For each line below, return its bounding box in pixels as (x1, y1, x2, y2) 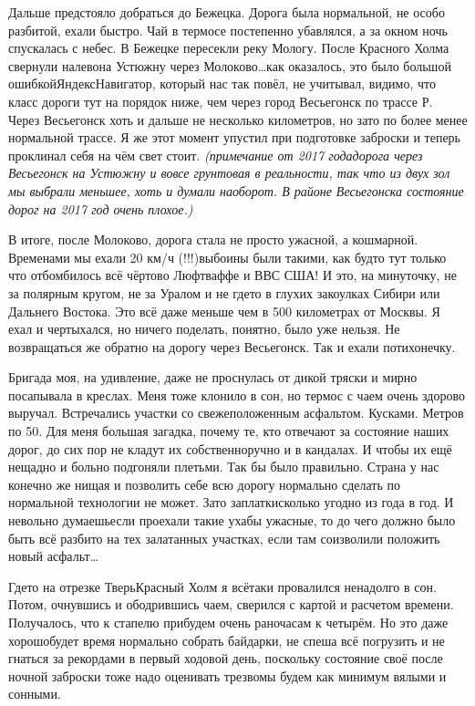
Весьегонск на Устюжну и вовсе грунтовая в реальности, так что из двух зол (8, 163, 450, 182)
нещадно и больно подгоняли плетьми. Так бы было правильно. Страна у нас (8, 457, 439, 476)
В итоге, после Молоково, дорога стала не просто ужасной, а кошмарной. (8, 230, 418, 249)
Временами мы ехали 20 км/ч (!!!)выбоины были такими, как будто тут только (8, 247, 447, 266)
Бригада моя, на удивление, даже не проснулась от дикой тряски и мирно (8, 368, 418, 387)
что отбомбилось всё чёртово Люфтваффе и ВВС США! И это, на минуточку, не (8, 265, 457, 285)
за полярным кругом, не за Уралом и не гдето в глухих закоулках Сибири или (8, 283, 440, 302)
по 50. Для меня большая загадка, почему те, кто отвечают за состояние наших (8, 421, 449, 441)
